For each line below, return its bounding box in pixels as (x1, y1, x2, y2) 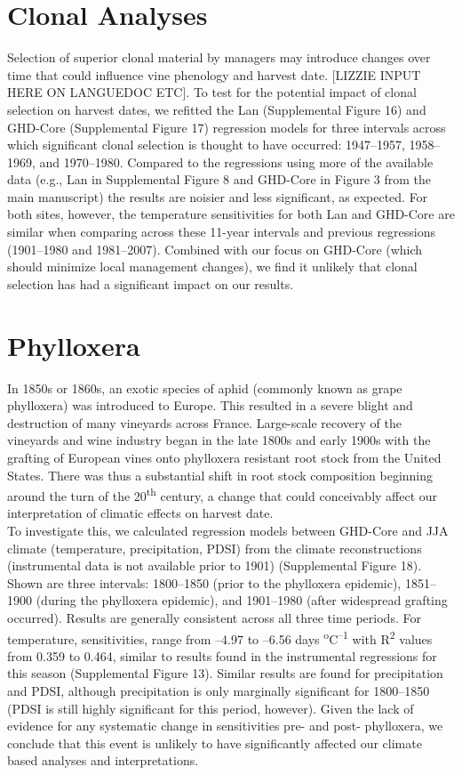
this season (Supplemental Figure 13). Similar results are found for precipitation (7, 664, 443, 682)
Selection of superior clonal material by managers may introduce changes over (7, 48, 431, 67)
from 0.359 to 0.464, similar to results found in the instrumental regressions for (7, 646, 437, 665)
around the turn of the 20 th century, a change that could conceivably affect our (7, 484, 438, 505)
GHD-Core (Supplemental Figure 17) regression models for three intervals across (7, 117, 446, 136)
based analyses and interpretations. (7, 751, 199, 770)
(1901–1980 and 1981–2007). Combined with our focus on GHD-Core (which (7, 239, 423, 258)
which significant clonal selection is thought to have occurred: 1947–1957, (7, 135, 405, 154)
